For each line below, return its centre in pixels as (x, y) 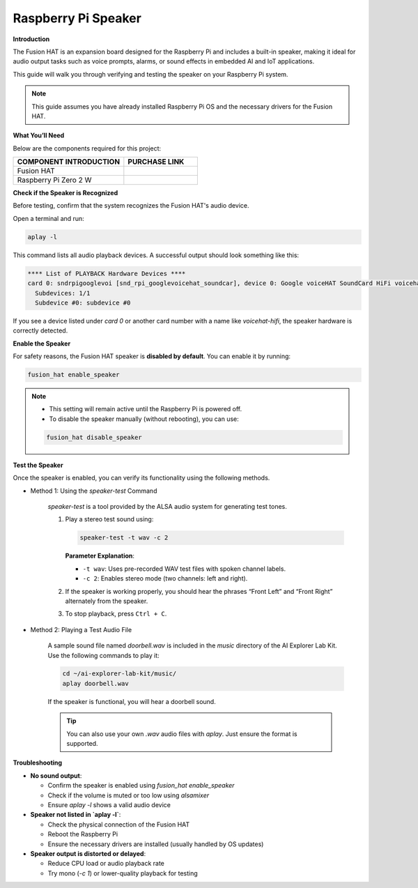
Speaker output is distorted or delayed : (88, 853)
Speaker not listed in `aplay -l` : (76, 815)
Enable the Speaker (42, 343)
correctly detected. (40, 330)
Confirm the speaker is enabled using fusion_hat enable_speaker (141, 786)
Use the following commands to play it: (103, 655)
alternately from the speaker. (107, 601)
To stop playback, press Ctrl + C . (116, 614)
